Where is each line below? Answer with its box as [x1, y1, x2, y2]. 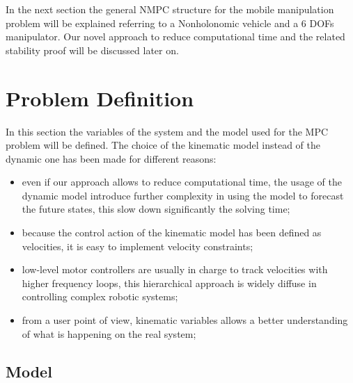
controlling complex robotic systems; [22, 289, 178, 304]
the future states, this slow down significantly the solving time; [22, 202, 290, 216]
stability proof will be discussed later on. [6, 42, 179, 57]
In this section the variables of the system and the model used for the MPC [6, 124, 329, 138]
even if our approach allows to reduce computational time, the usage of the [22, 174, 342, 189]
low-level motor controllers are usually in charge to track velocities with [22, 262, 328, 277]
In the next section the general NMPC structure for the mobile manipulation [6, 2, 334, 16]
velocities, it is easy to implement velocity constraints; [22, 238, 253, 253]
